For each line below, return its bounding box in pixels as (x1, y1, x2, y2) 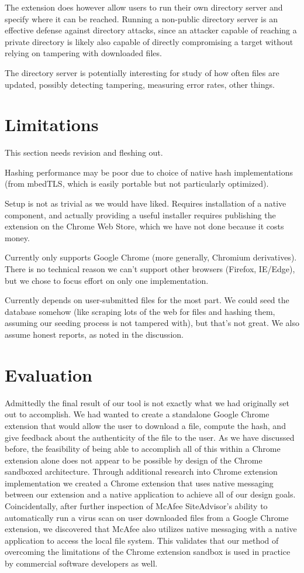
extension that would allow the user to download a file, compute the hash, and (5, 419, 286, 431)
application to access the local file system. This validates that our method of (5, 534, 279, 546)
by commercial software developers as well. (5, 557, 158, 569)
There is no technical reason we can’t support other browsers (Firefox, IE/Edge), (5, 263, 295, 275)
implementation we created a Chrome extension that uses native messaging (5, 476, 274, 489)
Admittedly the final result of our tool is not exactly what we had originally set (5, 396, 289, 409)
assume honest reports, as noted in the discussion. (5, 328, 184, 340)
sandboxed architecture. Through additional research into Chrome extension (5, 465, 278, 478)
